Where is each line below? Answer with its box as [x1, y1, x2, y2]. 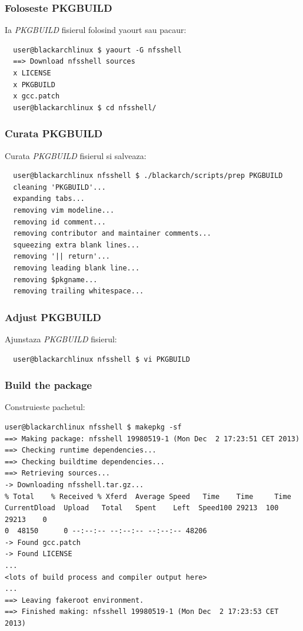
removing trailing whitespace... [13, 287, 144, 296]
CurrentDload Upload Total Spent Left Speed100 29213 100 [5, 504, 279, 513]
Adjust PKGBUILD [5, 309, 101, 324]
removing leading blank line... [13, 263, 140, 272]
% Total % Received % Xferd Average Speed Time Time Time [5, 492, 291, 501]
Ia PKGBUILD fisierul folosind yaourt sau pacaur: [5, 24, 187, 36]
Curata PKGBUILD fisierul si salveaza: [5, 149, 146, 161]
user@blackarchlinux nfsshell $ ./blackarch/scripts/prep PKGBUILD [13, 171, 283, 180]
